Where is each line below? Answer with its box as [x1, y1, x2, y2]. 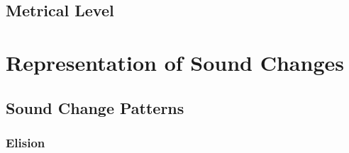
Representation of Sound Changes [6, 47, 344, 76]
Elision [6, 133, 45, 151]
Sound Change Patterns [6, 96, 184, 118]
